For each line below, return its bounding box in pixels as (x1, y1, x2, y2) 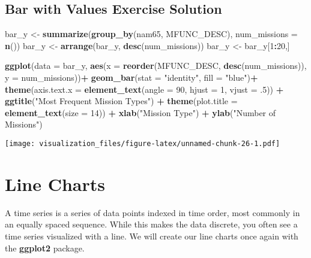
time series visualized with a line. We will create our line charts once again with (5, 229, 298, 242)
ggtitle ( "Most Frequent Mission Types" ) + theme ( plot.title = (5, 95, 238, 107)
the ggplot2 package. (5, 241, 85, 254)
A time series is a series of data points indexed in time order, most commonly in (5, 206, 300, 218)
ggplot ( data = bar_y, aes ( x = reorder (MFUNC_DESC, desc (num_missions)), (5, 59, 307, 72)
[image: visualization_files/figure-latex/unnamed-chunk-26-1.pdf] (5, 139, 280, 148)
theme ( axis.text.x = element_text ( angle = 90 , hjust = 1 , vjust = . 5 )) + (5, 83, 284, 95)
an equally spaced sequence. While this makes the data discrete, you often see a (5, 218, 298, 230)
